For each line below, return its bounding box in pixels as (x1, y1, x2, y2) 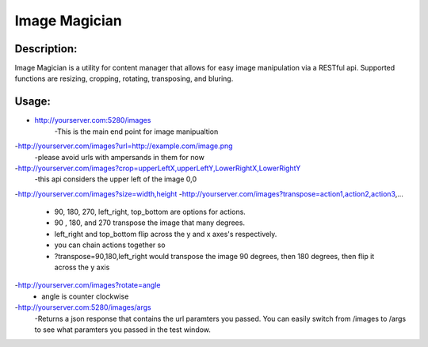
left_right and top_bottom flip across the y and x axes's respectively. (54, 229, 277, 238)
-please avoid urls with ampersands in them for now (34, 152, 205, 162)
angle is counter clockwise (41, 292, 129, 301)
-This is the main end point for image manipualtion (54, 127, 219, 136)
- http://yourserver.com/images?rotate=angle (14, 280, 161, 290)
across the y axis (54, 262, 110, 273)
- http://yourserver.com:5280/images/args (14, 303, 151, 312)
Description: (14, 42, 78, 55)
